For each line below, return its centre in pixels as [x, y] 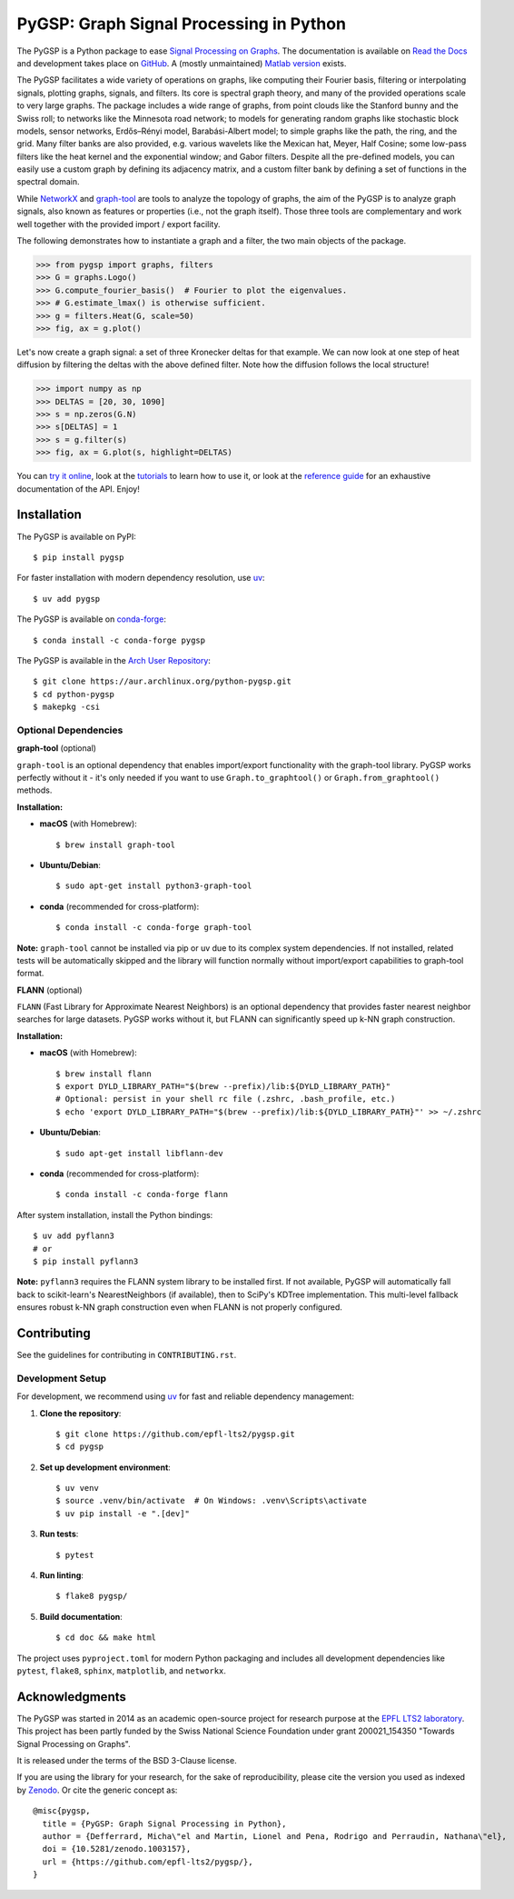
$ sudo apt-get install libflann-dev [140, 1153]
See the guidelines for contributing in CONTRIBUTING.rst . [127, 1355]
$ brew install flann [104, 1074]
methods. [35, 790]
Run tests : [59, 1534]
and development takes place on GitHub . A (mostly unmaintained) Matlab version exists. [182, 63]
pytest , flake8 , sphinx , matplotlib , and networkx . [122, 1671]
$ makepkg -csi [67, 707]
